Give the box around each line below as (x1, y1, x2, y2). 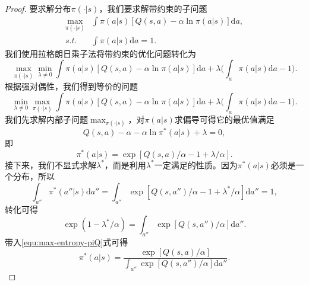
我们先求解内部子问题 (5, 113, 88, 125)
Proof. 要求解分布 (5, 2, 71, 14)
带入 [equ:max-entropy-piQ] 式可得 (5, 235, 128, 248)
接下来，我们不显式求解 (5, 158, 96, 171)
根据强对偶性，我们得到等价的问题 (5, 80, 138, 92)
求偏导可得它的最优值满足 (174, 113, 275, 125)
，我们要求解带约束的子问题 (99, 2, 207, 14)
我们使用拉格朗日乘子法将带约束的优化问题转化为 (5, 47, 196, 59)
